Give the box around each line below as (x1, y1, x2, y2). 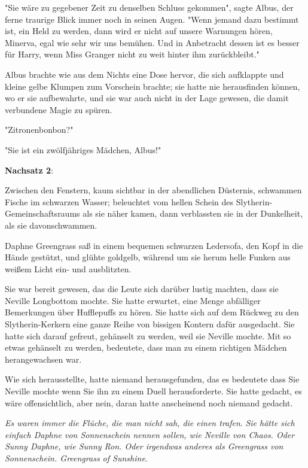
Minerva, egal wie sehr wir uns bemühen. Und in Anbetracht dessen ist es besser (5, 36, 300, 48)
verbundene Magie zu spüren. (5, 103, 112, 116)
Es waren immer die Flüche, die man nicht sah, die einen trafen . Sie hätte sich (5, 417, 295, 429)
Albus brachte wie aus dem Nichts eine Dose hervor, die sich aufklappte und (5, 68, 284, 80)
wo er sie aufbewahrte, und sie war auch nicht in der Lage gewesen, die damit (5, 92, 289, 104)
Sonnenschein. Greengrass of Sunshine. (5, 452, 148, 464)
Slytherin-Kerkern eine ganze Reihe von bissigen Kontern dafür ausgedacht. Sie (5, 318, 295, 330)
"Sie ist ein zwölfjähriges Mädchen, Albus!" (5, 143, 161, 156)
